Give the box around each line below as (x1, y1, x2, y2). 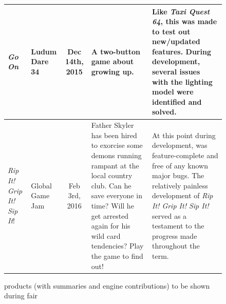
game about (91, 56, 134, 67)
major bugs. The (152, 170, 204, 181)
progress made (152, 230, 197, 241)
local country (91, 170, 133, 181)
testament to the (152, 220, 204, 231)
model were (152, 86, 194, 97)
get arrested (91, 210, 129, 221)
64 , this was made (152, 16, 217, 27)
